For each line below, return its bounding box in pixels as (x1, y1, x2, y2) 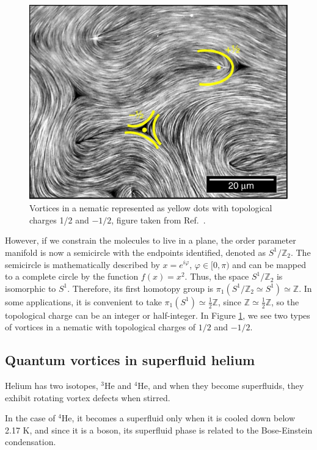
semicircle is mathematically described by (5, 258, 160, 270)
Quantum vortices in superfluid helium (5, 350, 255, 369)
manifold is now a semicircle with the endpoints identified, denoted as (5, 245, 266, 258)
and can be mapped (232, 258, 306, 270)
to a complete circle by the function (5, 270, 139, 283)
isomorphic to (5, 281, 56, 294)
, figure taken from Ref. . (111, 213, 206, 226)
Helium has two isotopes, (5, 379, 98, 392)
